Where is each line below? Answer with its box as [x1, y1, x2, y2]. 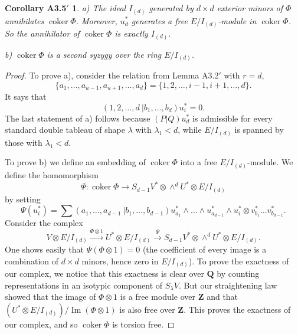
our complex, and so [5, 318, 78, 330]
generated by [149, 2, 194, 14]
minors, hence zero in [81, 254, 159, 267]
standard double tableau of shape [5, 123, 126, 136]
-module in [218, 14, 257, 27]
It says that [5, 90, 47, 103]
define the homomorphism [5, 169, 99, 181]
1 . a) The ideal [72, 2, 126, 14]
